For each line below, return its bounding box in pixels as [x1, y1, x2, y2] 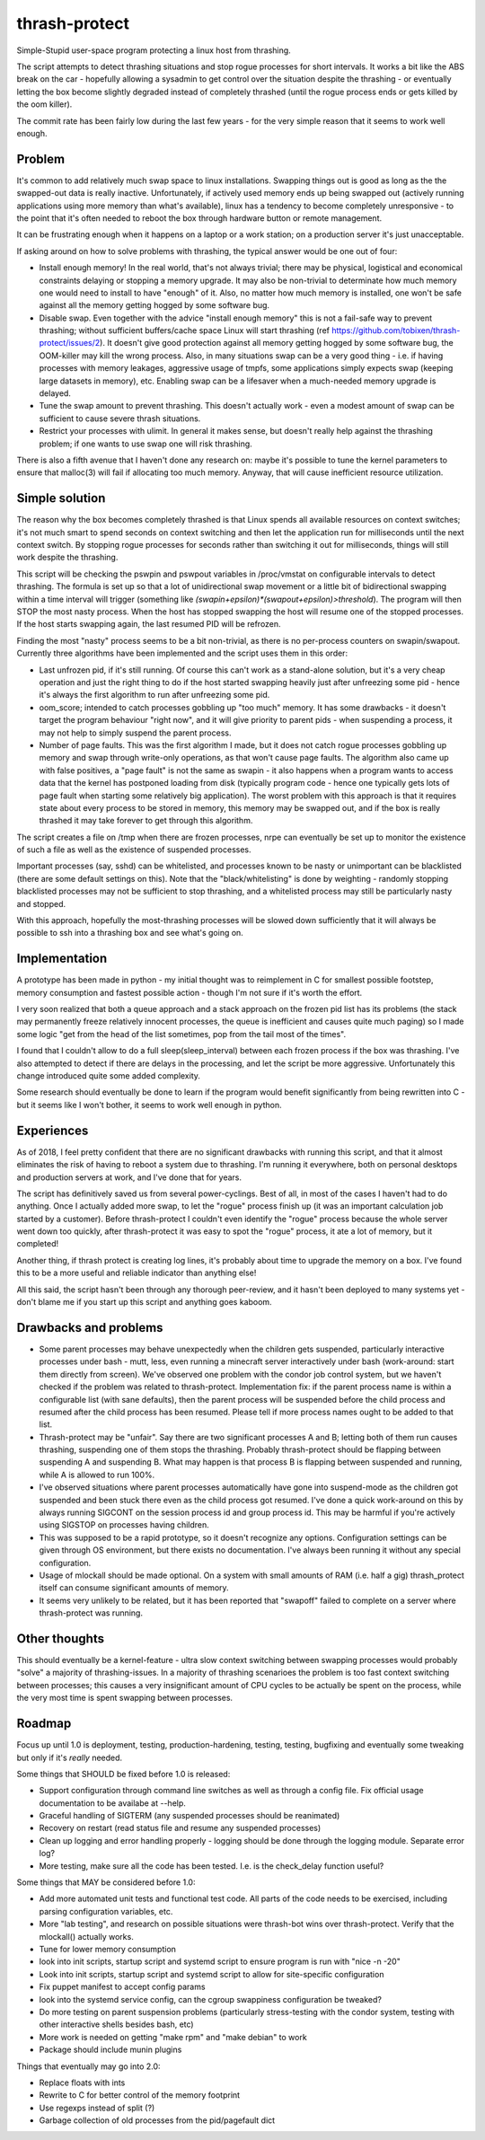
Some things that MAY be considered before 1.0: [16, 1877, 196, 1888]
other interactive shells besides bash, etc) [39, 2019, 194, 2030]
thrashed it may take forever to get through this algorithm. [39, 815, 253, 826]
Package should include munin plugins [39, 2044, 182, 2056]
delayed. [39, 388, 72, 399]
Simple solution [16, 490, 106, 506]
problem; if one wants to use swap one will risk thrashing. [39, 438, 253, 449]
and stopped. [16, 898, 66, 909]
